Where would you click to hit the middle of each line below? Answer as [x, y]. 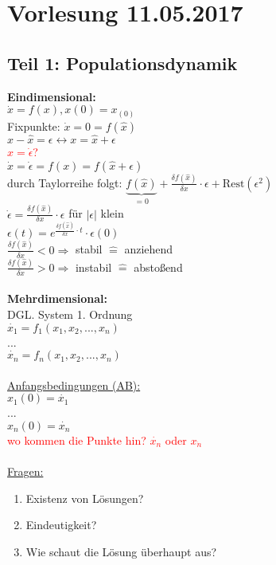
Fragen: [25, 471]
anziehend [149, 249]
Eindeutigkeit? [61, 525]
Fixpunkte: [34, 126]
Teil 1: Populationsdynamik [122, 63]
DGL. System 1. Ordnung [70, 314]
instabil [93, 267]
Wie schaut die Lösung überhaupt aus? [121, 551]
